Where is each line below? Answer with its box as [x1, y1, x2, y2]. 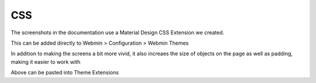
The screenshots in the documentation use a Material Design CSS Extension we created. [11, 29, 225, 36]
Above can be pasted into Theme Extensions [11, 69, 119, 76]
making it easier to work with [11, 58, 81, 65]
